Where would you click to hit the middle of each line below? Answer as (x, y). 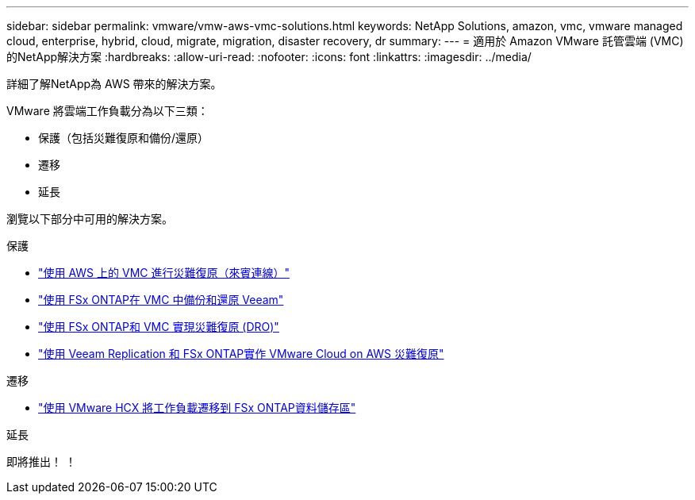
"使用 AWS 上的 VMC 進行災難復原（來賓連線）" (164, 273)
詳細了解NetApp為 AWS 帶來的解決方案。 (114, 84)
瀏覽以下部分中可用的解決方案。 (90, 219)
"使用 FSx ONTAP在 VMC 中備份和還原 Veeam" (161, 300)
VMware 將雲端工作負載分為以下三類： (108, 111)
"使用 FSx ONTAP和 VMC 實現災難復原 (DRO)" (159, 327)
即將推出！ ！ (41, 462)
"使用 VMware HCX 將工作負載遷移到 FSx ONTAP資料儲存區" (197, 408)
